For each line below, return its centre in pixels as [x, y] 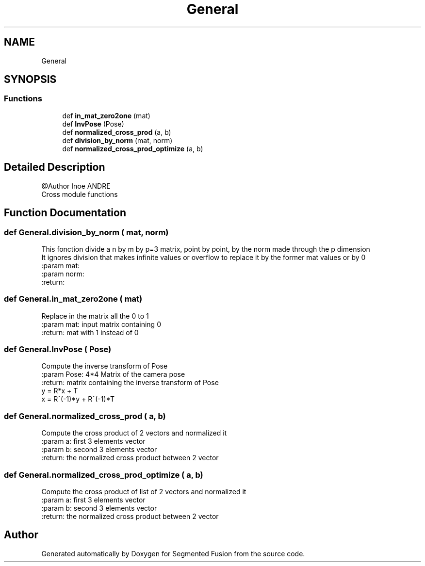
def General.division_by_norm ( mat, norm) [86, 232]
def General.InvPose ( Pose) [58, 349]
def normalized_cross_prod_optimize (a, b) [133, 148]
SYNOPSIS [30, 80]
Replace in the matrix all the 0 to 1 [95, 316]
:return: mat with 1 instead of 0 [90, 332]
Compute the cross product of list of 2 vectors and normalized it [144, 491]
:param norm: [63, 274]
